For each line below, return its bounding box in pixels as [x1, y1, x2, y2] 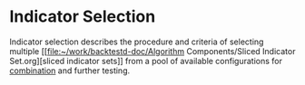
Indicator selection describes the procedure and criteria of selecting [9, 36, 264, 47]
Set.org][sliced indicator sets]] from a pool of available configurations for [9, 55, 283, 66]
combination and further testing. [9, 65, 131, 76]
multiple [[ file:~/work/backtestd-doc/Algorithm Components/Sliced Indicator [9, 45, 296, 56]
